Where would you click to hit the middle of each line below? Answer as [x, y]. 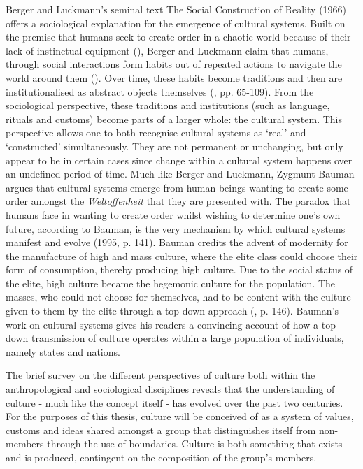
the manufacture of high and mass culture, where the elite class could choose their [182, 255]
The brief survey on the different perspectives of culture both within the [161, 375]
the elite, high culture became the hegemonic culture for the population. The [171, 283]
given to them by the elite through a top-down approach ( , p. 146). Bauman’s [172, 311]
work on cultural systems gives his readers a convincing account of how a [162, 324]
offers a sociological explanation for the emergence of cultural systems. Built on [176, 23]
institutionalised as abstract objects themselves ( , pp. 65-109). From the [160, 91]
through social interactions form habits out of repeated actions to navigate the [174, 64]
